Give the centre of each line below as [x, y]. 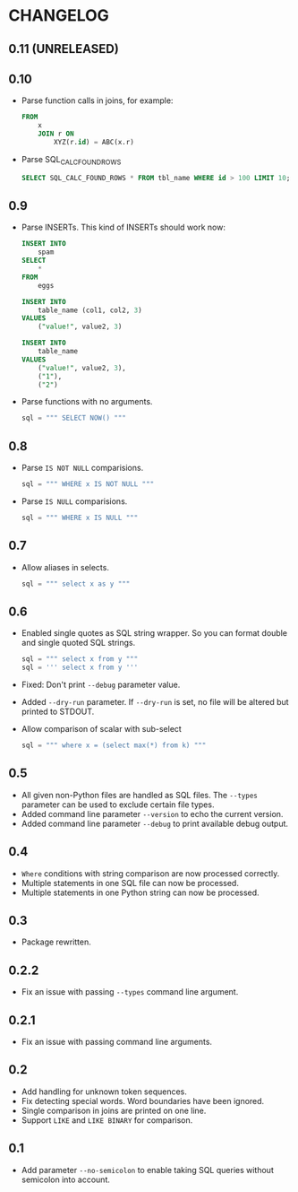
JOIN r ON [56, 134]
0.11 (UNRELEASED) [64, 49]
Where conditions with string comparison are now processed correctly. [150, 873]
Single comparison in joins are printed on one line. [114, 1110]
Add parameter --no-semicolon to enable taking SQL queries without [147, 1170]
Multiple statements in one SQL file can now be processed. [130, 883]
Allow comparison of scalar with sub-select [102, 729]
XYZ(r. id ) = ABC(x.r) [94, 143]
